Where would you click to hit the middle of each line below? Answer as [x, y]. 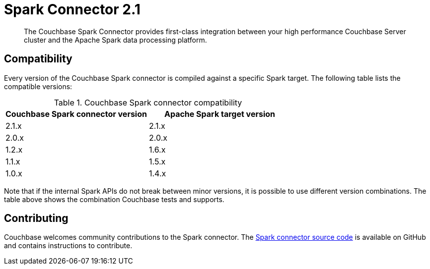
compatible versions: [38, 86]
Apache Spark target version [220, 114]
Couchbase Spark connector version [76, 114]
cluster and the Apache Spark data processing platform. [115, 40]
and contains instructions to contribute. [68, 246]
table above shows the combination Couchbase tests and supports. [114, 199]
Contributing [36, 218]
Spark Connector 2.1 [72, 9]
